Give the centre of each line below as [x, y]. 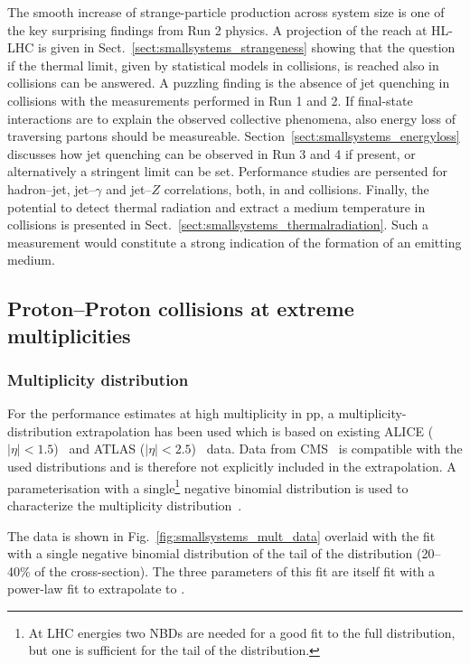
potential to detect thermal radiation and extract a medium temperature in [216, 206]
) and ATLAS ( [99, 449]
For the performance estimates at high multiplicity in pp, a [171, 413]
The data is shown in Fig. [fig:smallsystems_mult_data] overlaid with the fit [221, 535]
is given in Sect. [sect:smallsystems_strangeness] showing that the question [247, 47]
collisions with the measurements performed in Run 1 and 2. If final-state [210, 100]
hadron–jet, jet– [52, 188]
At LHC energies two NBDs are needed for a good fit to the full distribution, [242, 632]
